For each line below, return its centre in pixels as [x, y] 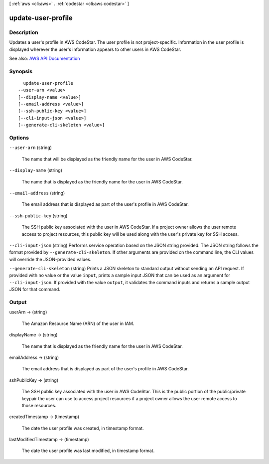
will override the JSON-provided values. [50, 259]
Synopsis [21, 71]
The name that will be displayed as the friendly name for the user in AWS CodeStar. [107, 159]
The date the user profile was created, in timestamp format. [83, 428]
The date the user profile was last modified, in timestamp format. [88, 451]
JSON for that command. [35, 290]
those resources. [39, 405]
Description [24, 32]
